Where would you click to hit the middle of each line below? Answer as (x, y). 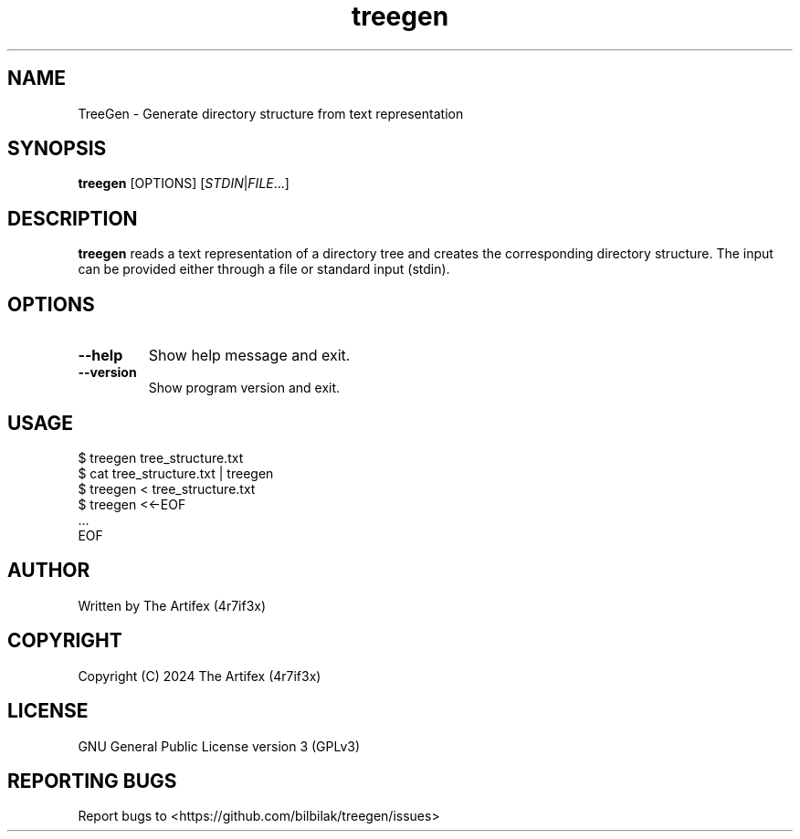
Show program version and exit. (244, 388)
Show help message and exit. (249, 356)
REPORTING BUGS (92, 781)
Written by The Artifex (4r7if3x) (172, 605)
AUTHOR (49, 571)
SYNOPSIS (57, 149)
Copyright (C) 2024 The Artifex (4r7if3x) (200, 676)
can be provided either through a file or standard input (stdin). (264, 269)
